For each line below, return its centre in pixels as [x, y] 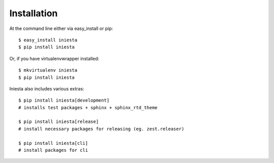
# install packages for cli [53, 150]
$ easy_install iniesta [48, 40]
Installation [33, 13]
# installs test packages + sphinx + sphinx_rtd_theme [88, 107]
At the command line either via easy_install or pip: [61, 28]
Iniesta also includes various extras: [47, 88]
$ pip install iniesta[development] [64, 101]
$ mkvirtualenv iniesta [48, 70]
